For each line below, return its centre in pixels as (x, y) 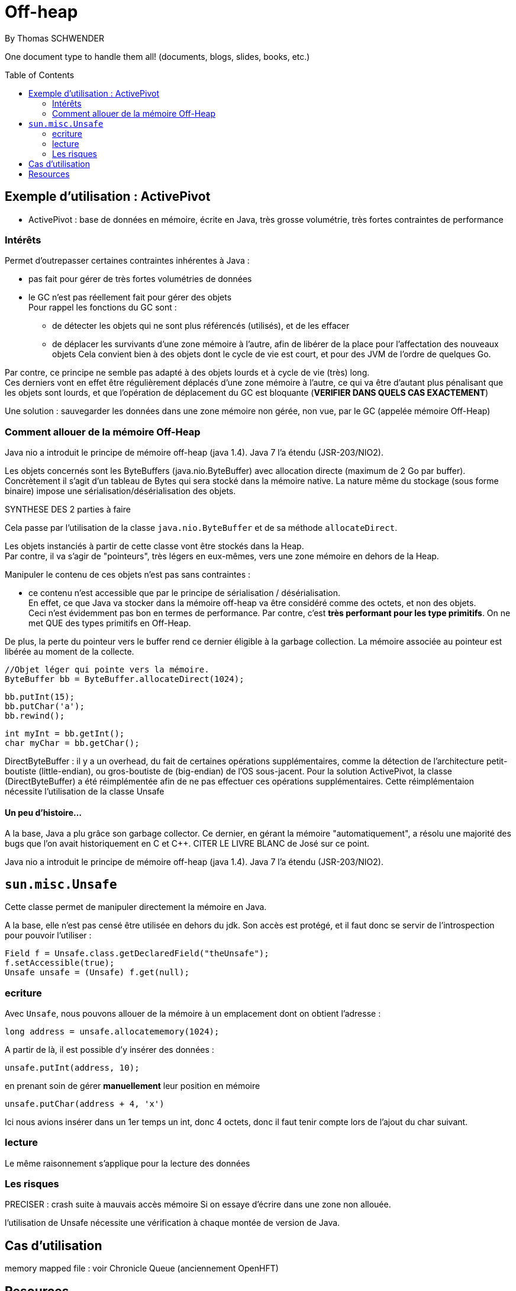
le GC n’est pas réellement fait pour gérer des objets (130, 297)
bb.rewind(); (35, 716)
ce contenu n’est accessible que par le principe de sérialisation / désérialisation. (184, 593)
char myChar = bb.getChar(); (72, 743)
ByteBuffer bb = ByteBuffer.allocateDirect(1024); (125, 679)
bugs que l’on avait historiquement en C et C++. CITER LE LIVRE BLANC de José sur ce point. (187, 844)
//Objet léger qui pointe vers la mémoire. (107, 670)
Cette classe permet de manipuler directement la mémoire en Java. (136, 907)
